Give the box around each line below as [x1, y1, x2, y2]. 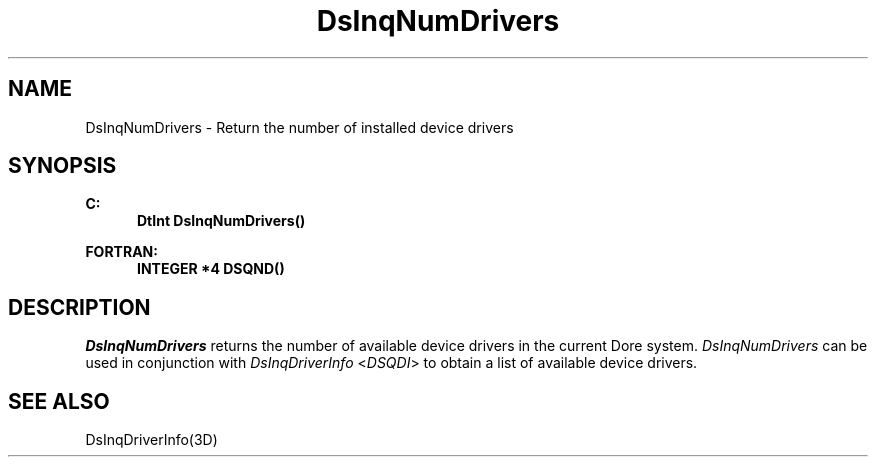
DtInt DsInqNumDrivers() [137, 212, 306, 230]
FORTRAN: [85, 243, 158, 261]
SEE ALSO [8, 388, 110, 414]
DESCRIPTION [8, 294, 151, 320]
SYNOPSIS [8, 153, 117, 179]
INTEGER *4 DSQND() [137, 260, 285, 278]
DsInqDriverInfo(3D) [85, 431, 218, 449]
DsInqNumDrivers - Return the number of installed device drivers [85, 118, 514, 136]
